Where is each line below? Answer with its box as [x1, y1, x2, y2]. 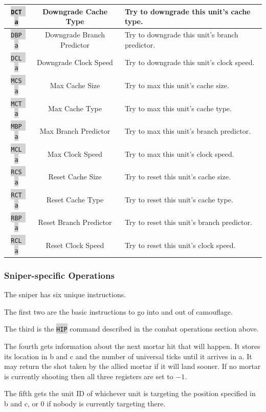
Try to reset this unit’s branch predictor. [124, 217, 252, 228]
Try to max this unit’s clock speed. [124, 148, 234, 159]
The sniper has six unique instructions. [4, 289, 126, 300]
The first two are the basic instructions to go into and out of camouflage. [4, 306, 233, 317]
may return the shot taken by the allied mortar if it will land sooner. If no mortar [4, 361, 261, 372]
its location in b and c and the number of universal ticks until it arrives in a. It [4, 351, 252, 361]
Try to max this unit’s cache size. [124, 80, 229, 91]
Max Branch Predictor [39, 126, 110, 136]
